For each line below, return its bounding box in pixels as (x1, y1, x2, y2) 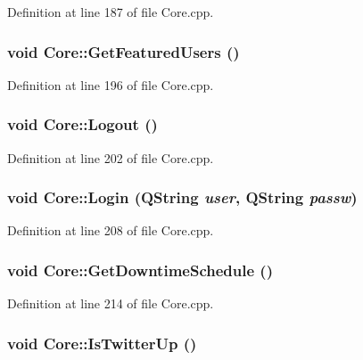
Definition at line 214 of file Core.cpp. (7, 294, 214, 313)
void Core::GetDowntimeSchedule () (7, 258, 273, 281)
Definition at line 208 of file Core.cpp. (7, 221, 214, 240)
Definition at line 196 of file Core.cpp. (7, 75, 214, 94)
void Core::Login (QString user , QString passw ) (7, 186, 358, 209)
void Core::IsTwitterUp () (7, 331, 197, 354)
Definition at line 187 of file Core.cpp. (7, 3, 214, 20)
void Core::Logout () (7, 113, 158, 135)
